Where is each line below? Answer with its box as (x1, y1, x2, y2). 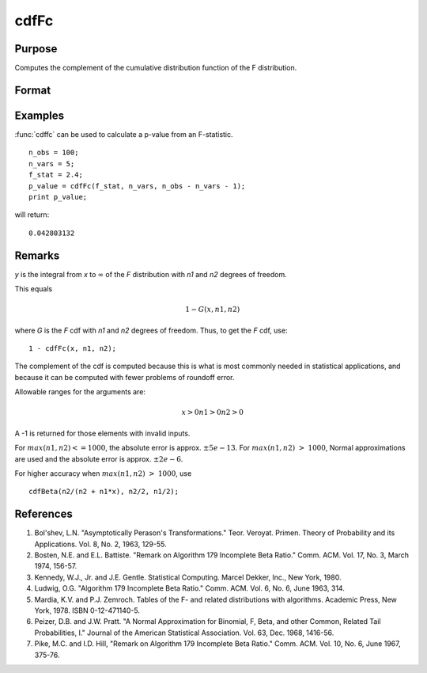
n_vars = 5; (28, 159, 75, 168)
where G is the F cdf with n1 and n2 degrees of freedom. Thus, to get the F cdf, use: (14, 325, 288, 335)
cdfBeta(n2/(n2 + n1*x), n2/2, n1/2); (28, 487, 179, 496)
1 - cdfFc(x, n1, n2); (28, 344, 117, 352)
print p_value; (28, 192, 88, 201)
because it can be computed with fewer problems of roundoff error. (14, 372, 235, 382)
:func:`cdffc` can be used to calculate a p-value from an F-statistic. (14, 129, 233, 139)
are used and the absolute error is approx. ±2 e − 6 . (14, 454, 183, 463)
